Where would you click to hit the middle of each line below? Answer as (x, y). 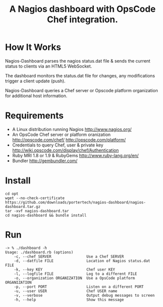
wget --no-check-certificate (35, 198)
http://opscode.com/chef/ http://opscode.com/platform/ (69, 139)
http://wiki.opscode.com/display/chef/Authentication (65, 150)
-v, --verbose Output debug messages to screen (84, 295)
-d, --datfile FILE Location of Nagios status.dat (82, 261)
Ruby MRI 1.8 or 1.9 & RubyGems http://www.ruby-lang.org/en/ (75, 155)
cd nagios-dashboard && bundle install (46, 215)
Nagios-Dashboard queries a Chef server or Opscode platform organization (81, 90)
